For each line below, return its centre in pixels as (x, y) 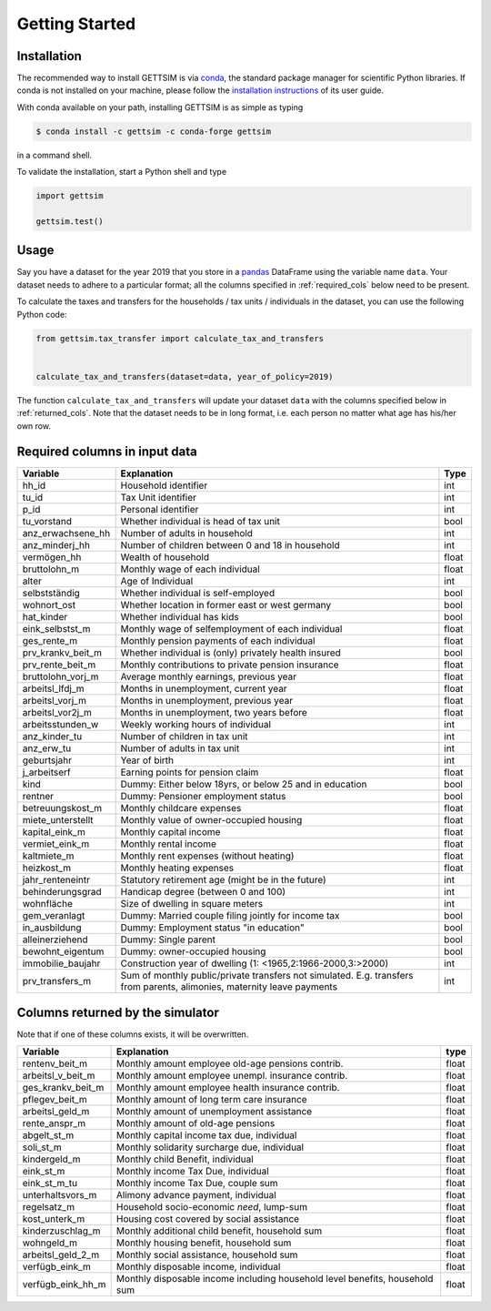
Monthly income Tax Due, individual (193, 1172)
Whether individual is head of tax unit (200, 522)
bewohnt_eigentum (63, 951)
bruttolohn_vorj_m (60, 676)
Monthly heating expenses (177, 868)
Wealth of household (165, 557)
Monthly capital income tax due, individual (206, 1135)
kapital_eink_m (54, 832)
